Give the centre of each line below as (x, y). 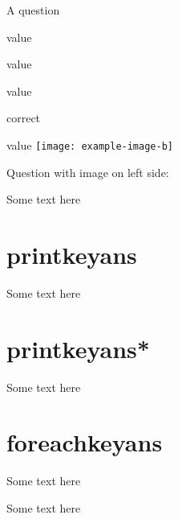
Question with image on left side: (88, 172)
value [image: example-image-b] (90, 144)
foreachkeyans (85, 442)
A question (33, 10)
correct (24, 118)
